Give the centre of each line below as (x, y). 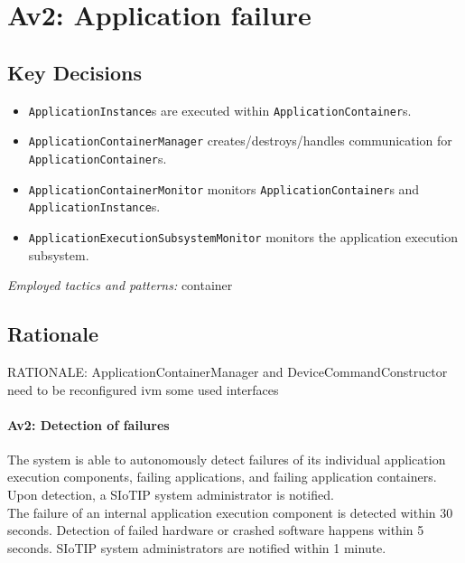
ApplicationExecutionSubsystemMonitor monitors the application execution (243, 236)
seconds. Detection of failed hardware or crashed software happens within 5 (216, 530)
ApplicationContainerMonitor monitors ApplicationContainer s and (224, 188)
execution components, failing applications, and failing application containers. (222, 477)
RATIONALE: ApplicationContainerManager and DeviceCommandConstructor (228, 371)
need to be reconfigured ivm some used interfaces (143, 389)
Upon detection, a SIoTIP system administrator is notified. (171, 495)
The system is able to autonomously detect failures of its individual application (227, 459)
